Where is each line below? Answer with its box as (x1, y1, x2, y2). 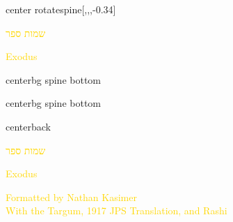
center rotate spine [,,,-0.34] (6, 2, 116, 16)
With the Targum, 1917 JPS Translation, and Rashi (6, 203, 227, 218)
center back (6, 119, 51, 133)
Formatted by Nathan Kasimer (6, 189, 137, 204)
